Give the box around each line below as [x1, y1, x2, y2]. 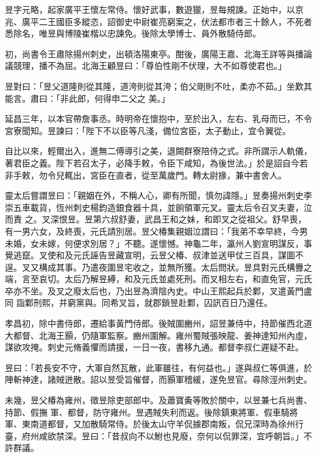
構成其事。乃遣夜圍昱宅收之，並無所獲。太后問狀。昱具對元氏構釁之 [38, 260, 312, 273]
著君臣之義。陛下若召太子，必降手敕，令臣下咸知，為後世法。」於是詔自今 [5, 156, 299, 169]
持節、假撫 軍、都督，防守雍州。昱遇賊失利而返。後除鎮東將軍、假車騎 [5, 405, 290, 418]
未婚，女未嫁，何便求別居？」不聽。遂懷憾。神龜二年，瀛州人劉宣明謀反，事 [5, 236, 312, 249]
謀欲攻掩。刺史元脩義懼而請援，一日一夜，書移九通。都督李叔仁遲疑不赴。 [5, 341, 304, 353]
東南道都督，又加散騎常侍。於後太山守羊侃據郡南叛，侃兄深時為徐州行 [21, 417, 304, 430]
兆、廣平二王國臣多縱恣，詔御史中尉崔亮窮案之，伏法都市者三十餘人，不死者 [5, 15, 312, 27]
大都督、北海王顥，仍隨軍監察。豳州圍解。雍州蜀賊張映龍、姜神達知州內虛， [5, 328, 312, 341]
